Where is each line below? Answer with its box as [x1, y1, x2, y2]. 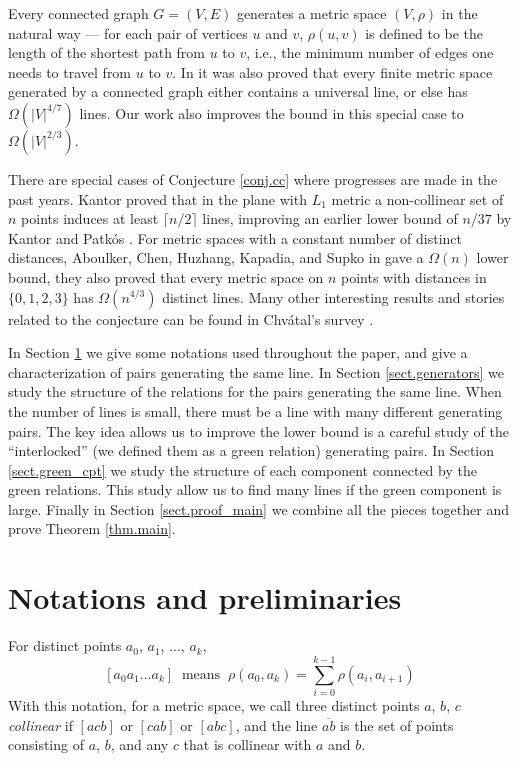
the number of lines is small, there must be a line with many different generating [8, 400, 503, 421]
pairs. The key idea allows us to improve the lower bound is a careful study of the [8, 420, 510, 441]
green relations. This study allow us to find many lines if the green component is [8, 479, 502, 500]
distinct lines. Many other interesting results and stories [162, 286, 505, 307]
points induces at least [21, 208, 159, 229]
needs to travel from [8, 61, 132, 82]
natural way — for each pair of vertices [8, 22, 248, 43]
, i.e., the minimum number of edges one [246, 42, 494, 63]
